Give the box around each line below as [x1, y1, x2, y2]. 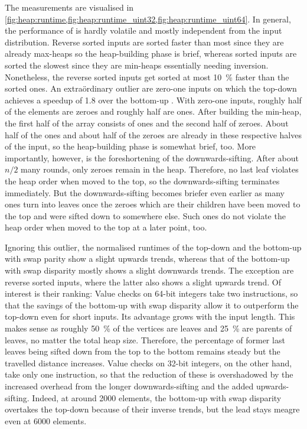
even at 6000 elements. [5, 414, 87, 427]
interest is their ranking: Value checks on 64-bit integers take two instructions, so [5, 287, 298, 300]
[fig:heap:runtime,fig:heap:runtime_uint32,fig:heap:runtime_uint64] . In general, [5, 12, 291, 25]
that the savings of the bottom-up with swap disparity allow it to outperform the [5, 298, 299, 311]
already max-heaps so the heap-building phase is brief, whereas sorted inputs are [5, 47, 297, 60]
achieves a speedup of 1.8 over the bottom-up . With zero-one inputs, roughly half [5, 93, 302, 106]
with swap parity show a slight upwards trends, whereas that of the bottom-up [5, 252, 290, 265]
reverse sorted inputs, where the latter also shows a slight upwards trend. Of [5, 275, 281, 288]
